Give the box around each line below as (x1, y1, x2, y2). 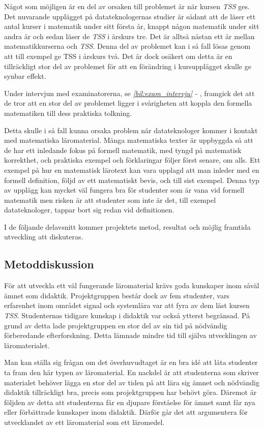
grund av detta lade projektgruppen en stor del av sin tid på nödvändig (4, 320, 227, 330)
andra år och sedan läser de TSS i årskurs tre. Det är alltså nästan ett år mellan (4, 30, 255, 41)
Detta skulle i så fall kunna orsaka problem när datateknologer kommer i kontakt (4, 125, 258, 135)
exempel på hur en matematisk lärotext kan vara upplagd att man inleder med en (4, 164, 259, 175)
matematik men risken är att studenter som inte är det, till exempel (4, 194, 216, 205)
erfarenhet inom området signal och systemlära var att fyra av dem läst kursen (4, 300, 250, 311)
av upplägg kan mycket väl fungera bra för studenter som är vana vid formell (4, 185, 245, 195)
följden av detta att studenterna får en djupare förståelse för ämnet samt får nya (4, 396, 255, 407)
